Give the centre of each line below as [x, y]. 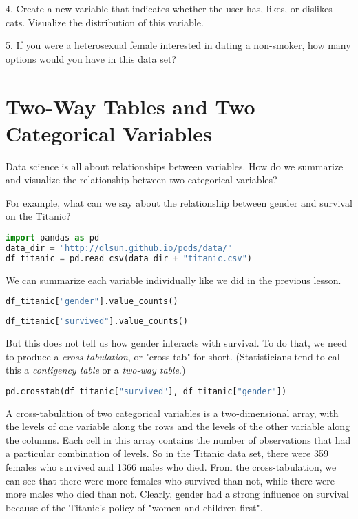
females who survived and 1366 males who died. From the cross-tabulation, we [171, 467]
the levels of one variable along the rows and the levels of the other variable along [178, 426]
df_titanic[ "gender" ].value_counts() [92, 302]
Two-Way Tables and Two [130, 106]
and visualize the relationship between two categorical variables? [141, 180]
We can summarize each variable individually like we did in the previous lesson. [173, 279]
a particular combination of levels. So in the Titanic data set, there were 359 [167, 453]
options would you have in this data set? [91, 58]
